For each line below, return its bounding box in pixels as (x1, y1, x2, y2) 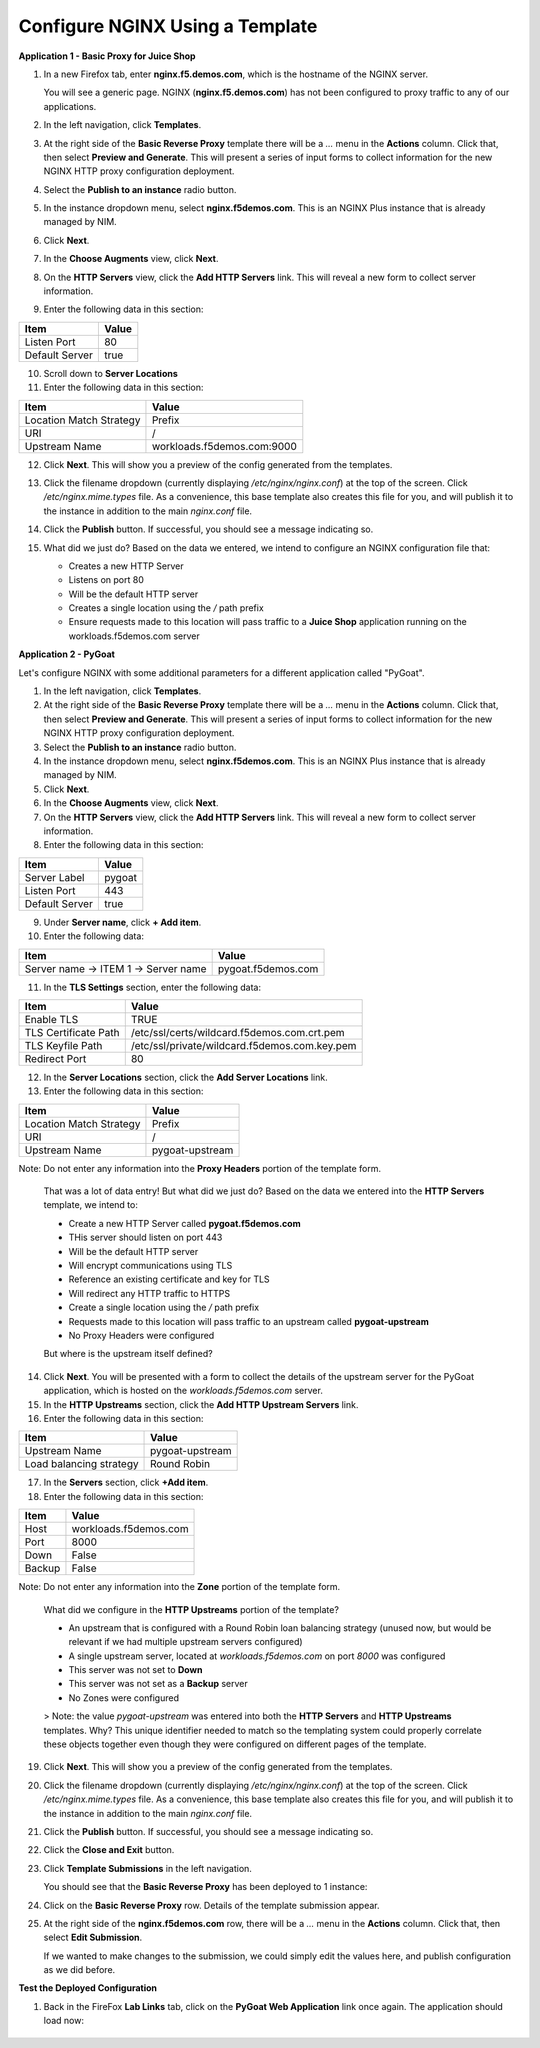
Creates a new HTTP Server (68, 560, 184, 572)
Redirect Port (24, 1051, 87, 1065)
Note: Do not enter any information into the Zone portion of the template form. (18, 1581, 341, 1593)
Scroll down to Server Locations (43, 367, 179, 379)
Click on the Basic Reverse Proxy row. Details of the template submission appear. (43, 1899, 380, 1911)
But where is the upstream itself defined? (43, 1348, 214, 1360)
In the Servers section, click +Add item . (43, 1476, 209, 1489)
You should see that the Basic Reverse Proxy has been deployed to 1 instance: (43, 1881, 368, 1893)
